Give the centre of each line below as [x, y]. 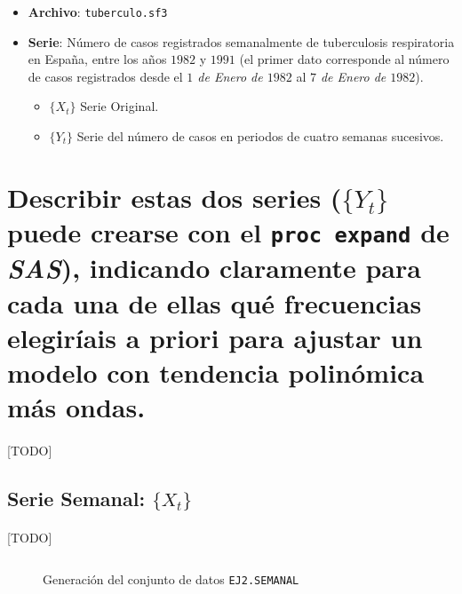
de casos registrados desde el [105, 76]
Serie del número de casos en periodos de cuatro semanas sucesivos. [260, 136]
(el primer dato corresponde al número [344, 59]
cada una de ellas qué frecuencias [215, 302]
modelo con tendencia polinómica [216, 372]
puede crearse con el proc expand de [228, 232]
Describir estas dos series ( [175, 197]
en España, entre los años [97, 59]
